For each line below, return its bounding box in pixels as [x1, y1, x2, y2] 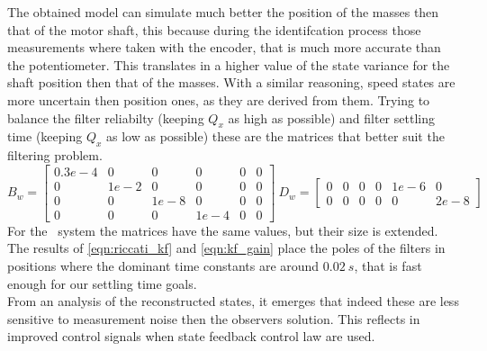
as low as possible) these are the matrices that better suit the [106, 127, 445, 146]
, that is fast [354, 256, 422, 275]
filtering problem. [7, 146, 103, 165]
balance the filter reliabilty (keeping [7, 108, 204, 127]
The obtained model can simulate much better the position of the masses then [7, 3, 439, 21]
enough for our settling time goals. [7, 274, 197, 292]
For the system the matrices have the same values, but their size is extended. [7, 220, 438, 239]
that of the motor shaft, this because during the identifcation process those [7, 20, 421, 39]
